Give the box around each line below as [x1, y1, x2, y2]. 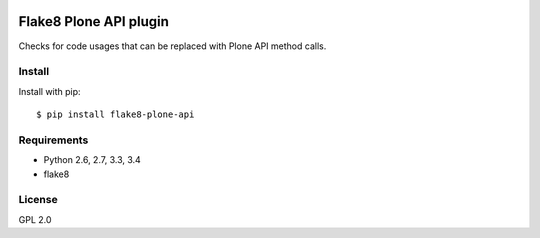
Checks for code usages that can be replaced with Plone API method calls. [18, 40, 327, 52]
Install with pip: [18, 85, 81, 97]
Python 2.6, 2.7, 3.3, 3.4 [43, 154, 142, 166]
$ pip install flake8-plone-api [36, 109, 195, 120]
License [18, 193, 59, 207]
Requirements [18, 133, 89, 147]
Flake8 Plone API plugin [18, 13, 169, 30]
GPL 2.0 [18, 213, 52, 225]
